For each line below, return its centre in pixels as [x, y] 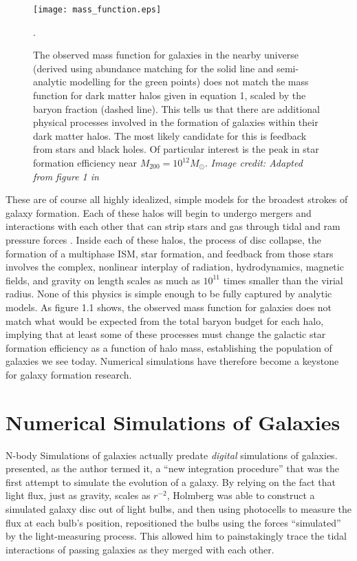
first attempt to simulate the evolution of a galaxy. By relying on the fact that [171, 481]
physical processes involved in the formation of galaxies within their [176, 122]
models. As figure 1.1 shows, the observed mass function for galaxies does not [169, 307]
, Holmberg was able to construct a [241, 495]
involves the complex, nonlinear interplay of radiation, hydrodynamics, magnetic [175, 267]
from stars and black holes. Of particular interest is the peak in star [176, 149]
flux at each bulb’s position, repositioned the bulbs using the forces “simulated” [173, 522]
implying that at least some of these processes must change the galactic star [166, 334]
